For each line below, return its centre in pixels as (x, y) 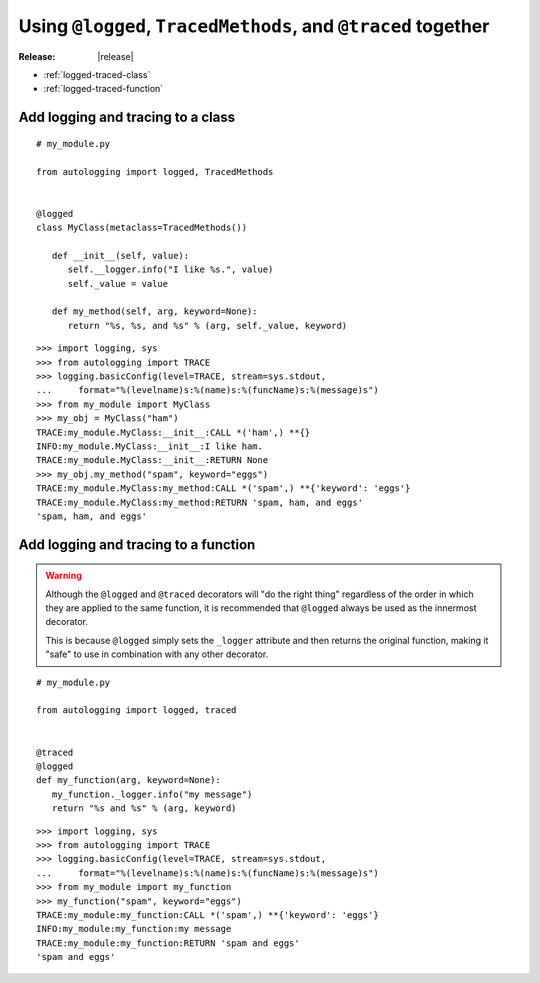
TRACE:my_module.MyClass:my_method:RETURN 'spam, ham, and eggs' (200, 502)
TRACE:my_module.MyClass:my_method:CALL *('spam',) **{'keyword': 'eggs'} (223, 488)
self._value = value (118, 283)
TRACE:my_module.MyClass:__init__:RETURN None (152, 460)
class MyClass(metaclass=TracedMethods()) (142, 228)
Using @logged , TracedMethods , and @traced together (254, 26)
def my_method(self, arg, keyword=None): (155, 311)
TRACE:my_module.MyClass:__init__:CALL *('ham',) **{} (173, 432)
